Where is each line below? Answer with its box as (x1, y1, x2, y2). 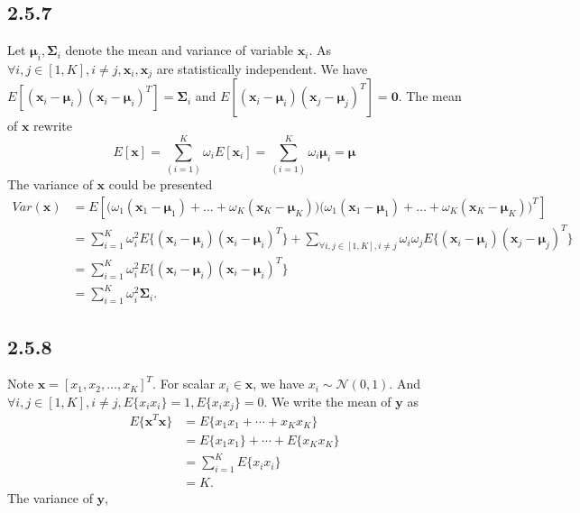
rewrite (33, 116, 72, 135)
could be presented (108, 175, 213, 194)
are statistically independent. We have (156, 60, 368, 78)
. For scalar (152, 374, 215, 393)
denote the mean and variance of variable (65, 41, 294, 60)
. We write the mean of (263, 391, 391, 410)
